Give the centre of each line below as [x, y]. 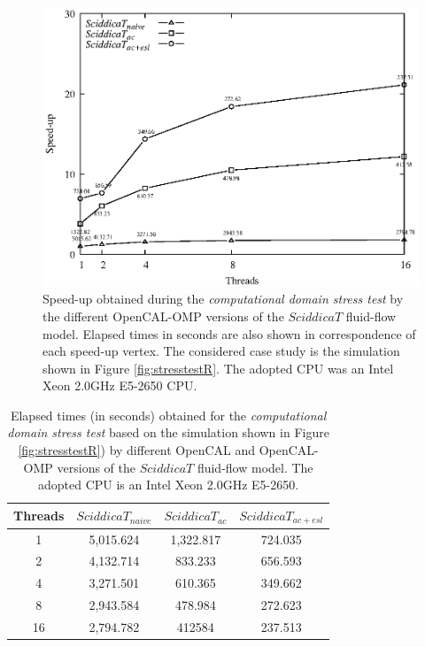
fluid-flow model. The [255, 467]
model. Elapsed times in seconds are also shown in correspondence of [229, 333]
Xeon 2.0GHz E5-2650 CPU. [120, 385]
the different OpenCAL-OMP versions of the [163, 316]
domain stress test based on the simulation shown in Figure [168, 432]
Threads [39, 516]
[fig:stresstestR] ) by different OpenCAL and [136, 450]
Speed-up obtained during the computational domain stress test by [223, 299]
